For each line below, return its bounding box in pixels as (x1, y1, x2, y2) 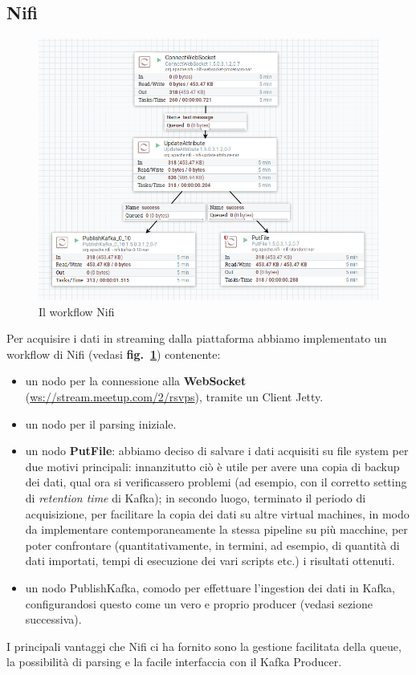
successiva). (25, 611, 82, 628)
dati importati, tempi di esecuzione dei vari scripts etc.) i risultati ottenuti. (25, 552, 395, 569)
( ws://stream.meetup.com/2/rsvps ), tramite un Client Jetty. (25, 388, 324, 405)
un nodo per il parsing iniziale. (25, 415, 177, 432)
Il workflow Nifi (39, 303, 115, 319)
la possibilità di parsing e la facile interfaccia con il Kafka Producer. (6, 653, 342, 670)
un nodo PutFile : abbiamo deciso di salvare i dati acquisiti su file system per (25, 442, 409, 459)
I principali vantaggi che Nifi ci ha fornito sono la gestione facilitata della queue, (6, 637, 402, 654)
